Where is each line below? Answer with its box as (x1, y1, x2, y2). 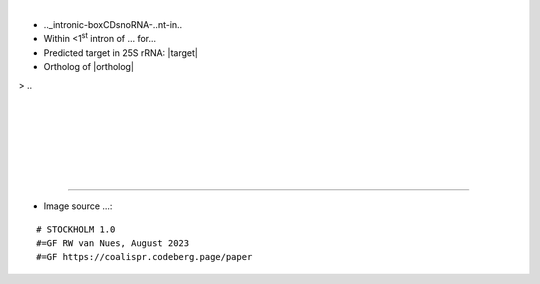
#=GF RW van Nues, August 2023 (36, 238, 190, 249)
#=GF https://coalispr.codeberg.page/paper (36, 251, 253, 263)
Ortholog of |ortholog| (43, 61, 135, 73)
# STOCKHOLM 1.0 (36, 223, 116, 235)
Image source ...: (43, 200, 113, 212)
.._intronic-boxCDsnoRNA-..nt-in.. (43, 19, 183, 30)
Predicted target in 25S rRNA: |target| (43, 46, 199, 59)
